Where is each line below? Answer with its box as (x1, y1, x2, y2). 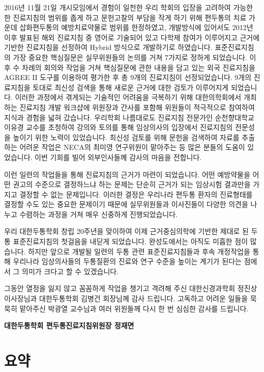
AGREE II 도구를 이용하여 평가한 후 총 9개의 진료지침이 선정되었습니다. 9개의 (4, 72, 252, 83)
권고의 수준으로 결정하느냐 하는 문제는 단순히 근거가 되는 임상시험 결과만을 (13, 179, 251, 190)
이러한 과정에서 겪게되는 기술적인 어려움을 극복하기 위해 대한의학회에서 (15, 92, 242, 102)
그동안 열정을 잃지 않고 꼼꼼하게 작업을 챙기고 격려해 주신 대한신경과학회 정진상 (4, 283, 257, 294)
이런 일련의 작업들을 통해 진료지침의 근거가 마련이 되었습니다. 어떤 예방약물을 (4, 169, 250, 179)
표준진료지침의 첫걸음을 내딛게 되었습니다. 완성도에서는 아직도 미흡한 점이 (13, 236, 248, 247)
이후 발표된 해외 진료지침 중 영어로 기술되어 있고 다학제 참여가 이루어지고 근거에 (4, 32, 260, 42)
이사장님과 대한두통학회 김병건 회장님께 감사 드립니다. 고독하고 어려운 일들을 (4, 293, 248, 304)
